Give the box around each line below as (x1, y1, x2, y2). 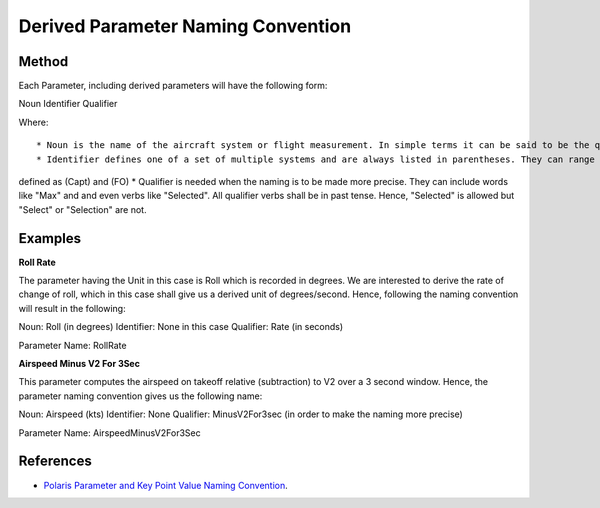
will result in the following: (18, 302, 126, 314)
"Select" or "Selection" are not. (18, 203, 147, 215)
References (18, 453, 92, 470)
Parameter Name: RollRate (18, 339, 127, 351)
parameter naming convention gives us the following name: (18, 390, 263, 402)
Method (18, 53, 69, 70)
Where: (18, 116, 49, 128)
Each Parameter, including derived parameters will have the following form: (18, 80, 328, 92)
